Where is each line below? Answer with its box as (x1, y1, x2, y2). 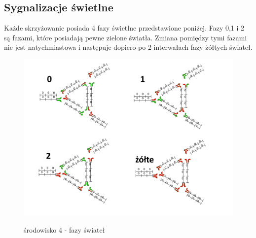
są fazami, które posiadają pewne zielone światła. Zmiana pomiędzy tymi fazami (4, 32, 247, 42)
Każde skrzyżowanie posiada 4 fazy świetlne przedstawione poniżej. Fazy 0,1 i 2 (4, 23, 245, 33)
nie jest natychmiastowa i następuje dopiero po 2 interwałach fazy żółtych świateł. (4, 42, 253, 52)
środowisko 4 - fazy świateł (24, 224, 105, 235)
